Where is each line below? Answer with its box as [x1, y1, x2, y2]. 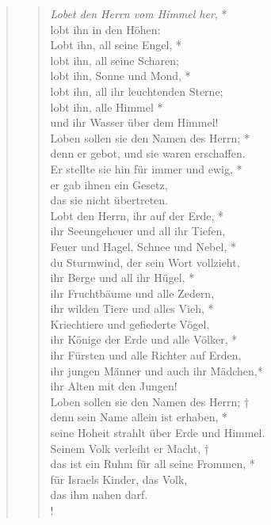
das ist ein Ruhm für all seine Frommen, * [50, 455, 255, 472]
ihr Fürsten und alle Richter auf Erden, [50, 347, 242, 363]
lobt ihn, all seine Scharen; [50, 51, 179, 68]
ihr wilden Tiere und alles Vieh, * [50, 300, 214, 317]
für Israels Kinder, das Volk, [50, 470, 188, 487]
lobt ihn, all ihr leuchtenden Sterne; [50, 82, 223, 99]
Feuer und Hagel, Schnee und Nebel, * [50, 238, 236, 254]
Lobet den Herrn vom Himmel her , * [50, 6, 227, 21]
